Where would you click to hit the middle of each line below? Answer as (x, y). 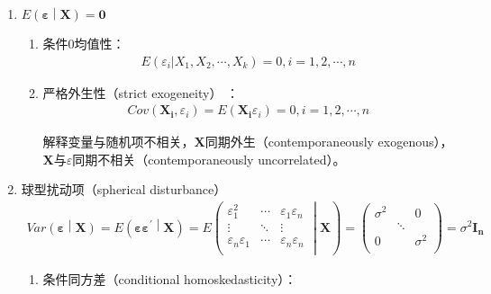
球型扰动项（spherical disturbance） (124, 189)
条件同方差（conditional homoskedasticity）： (170, 279)
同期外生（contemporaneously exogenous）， (329, 142)
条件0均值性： (84, 43)
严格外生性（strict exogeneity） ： (141, 92)
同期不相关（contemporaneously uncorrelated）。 (209, 159)
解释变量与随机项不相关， (118, 142)
